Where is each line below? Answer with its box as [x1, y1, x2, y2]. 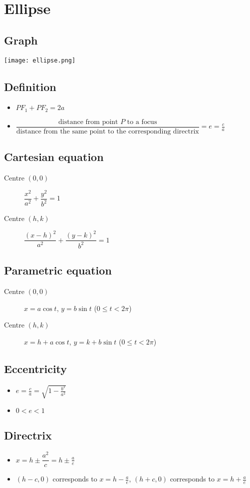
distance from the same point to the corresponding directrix [16, 127, 199, 135]
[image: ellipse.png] [4, 56, 76, 64]
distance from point [58, 118, 118, 125]
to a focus [127, 118, 157, 125]
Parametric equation [4, 262, 112, 278]
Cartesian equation [4, 149, 104, 164]
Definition [4, 78, 56, 94]
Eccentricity [4, 360, 67, 376]
